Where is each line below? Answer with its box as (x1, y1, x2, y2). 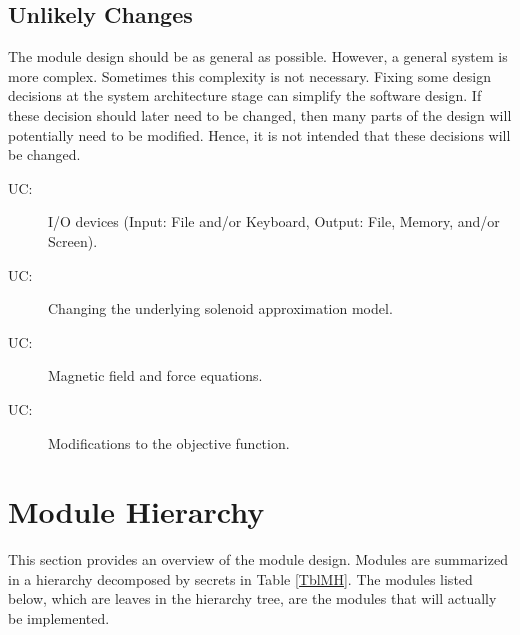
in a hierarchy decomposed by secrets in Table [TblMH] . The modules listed (8, 568, 473, 589)
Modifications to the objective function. (48, 432, 290, 453)
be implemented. (8, 608, 110, 629)
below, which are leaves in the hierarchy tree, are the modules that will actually (8, 588, 497, 609)
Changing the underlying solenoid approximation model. (48, 298, 393, 319)
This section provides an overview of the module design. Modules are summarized (8, 549, 508, 570)
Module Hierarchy (8, 491, 265, 532)
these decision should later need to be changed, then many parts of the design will (8, 104, 512, 125)
